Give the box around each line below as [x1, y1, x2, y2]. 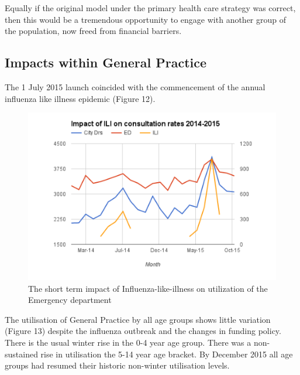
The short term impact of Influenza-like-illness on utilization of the [28, 282, 268, 294]
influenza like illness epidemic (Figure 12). [5, 92, 156, 104]
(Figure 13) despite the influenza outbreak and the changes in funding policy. [5, 325, 281, 337]
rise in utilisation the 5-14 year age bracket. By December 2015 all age [40, 347, 293, 360]
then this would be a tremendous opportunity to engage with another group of [5, 13, 287, 25]
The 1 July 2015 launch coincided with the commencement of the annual [5, 80, 265, 93]
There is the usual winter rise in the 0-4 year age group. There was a [5, 336, 251, 348]
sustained [5, 347, 38, 360]
